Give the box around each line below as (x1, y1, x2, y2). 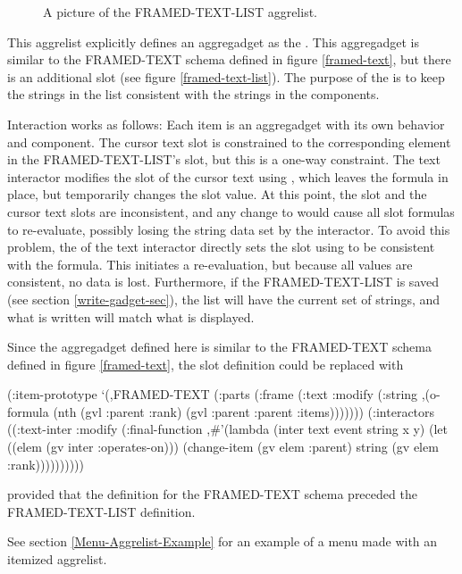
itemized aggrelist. (7, 550, 107, 569)
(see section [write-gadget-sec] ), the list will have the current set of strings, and (7, 289, 441, 308)
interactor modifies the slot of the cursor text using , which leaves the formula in (7, 167, 449, 186)
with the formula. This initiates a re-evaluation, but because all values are (7, 254, 413, 273)
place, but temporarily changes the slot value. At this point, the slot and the (7, 185, 427, 204)
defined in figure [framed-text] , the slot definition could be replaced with (7, 354, 404, 373)
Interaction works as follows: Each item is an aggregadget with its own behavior (7, 114, 445, 133)
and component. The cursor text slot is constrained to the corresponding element (7, 132, 451, 151)
